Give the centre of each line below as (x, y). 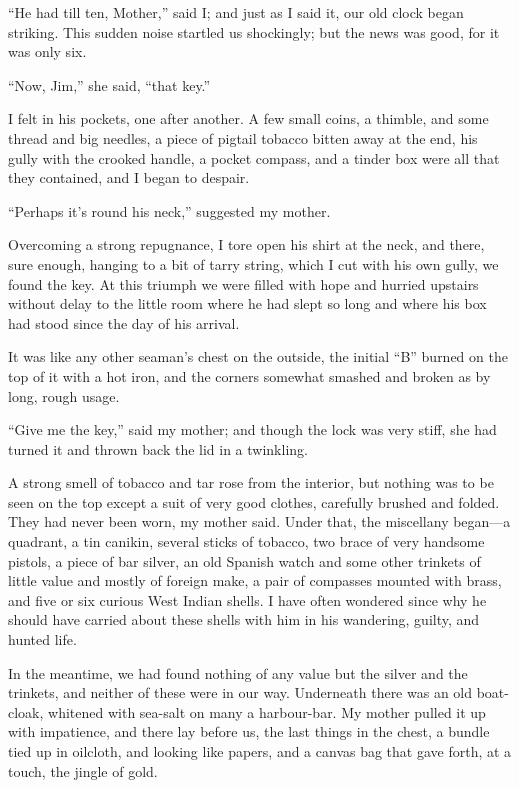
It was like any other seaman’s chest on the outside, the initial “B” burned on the (258, 356)
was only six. (47, 51)
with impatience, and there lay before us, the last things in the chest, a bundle (249, 731)
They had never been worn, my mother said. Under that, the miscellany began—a (259, 521)
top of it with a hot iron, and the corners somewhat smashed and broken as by (249, 375)
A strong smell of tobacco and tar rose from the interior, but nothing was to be (251, 482)
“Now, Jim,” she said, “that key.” (109, 84)
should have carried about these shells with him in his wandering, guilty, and (244, 619)
